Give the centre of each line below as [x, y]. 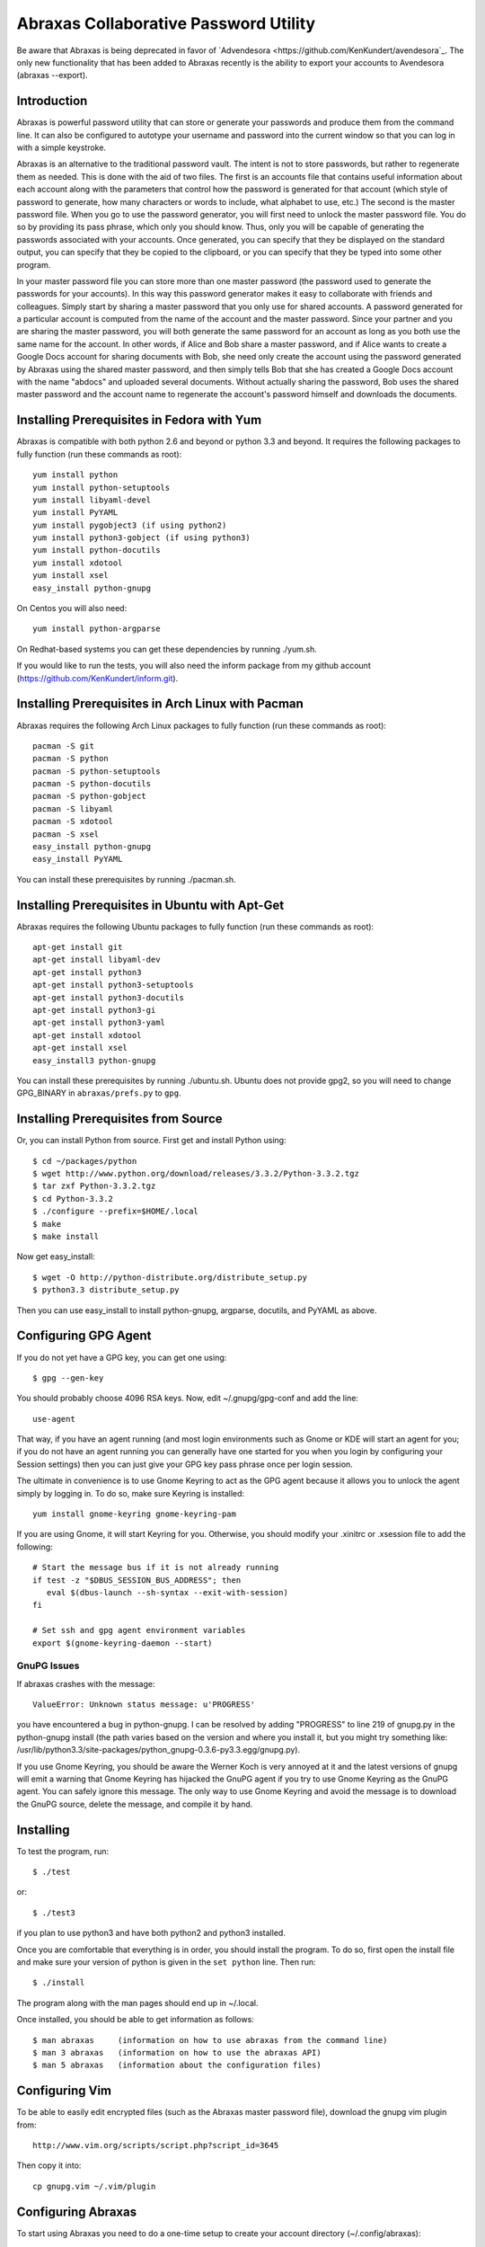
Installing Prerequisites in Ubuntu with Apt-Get [150, 905]
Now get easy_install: [56, 1257]
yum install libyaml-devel [92, 500]
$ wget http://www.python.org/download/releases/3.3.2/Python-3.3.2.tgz [196, 1174]
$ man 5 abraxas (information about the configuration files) [177, 2065]
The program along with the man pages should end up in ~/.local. [137, 2003]
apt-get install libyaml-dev [97, 960]
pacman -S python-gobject [90, 796]
